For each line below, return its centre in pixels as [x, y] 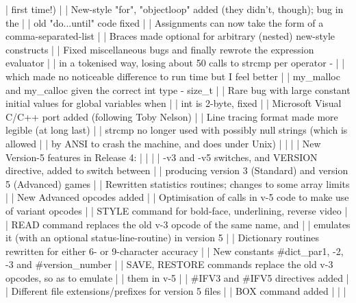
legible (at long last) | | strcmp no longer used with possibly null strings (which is [177, 130]
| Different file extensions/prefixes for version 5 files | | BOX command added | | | [176, 291]
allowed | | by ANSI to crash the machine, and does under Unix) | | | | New [163, 143]
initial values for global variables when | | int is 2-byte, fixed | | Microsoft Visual [174, 103]
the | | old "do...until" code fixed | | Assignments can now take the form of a [165, 22]
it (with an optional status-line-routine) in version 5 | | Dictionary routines [163, 238]
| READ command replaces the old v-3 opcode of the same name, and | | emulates [178, 224]
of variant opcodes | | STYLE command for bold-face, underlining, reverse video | [177, 210]
